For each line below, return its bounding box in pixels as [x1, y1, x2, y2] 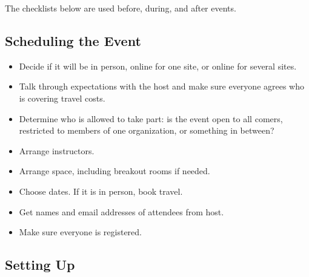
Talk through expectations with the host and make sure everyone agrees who [19, 80, 305, 93]
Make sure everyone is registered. [19, 226, 142, 238]
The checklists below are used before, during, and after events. [5, 2, 236, 14]
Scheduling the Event [5, 31, 141, 50]
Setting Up [5, 255, 75, 274]
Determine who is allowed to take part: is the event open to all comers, [19, 112, 283, 125]
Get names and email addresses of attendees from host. [19, 205, 224, 218]
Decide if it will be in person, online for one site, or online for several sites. [19, 59, 297, 72]
